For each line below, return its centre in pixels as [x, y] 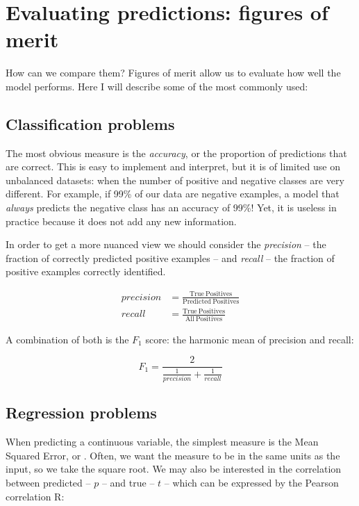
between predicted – [48, 483]
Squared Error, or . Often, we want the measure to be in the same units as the [173, 455]
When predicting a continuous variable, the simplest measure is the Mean [162, 442]
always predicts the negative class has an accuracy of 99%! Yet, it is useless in [171, 207]
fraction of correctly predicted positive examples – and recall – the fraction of [170, 258]
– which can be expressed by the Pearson [251, 483]
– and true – [128, 483]
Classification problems [90, 123]
